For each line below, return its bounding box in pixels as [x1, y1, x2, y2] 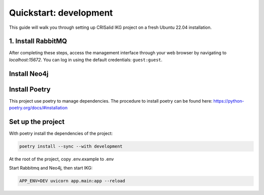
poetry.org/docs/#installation [9, 105, 68, 111]
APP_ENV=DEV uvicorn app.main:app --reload [19, 178, 126, 184]
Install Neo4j [9, 69, 49, 78]
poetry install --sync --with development [19, 144, 123, 149]
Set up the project [9, 117, 65, 126]
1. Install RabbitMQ [9, 37, 67, 45]
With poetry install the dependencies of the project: [9, 130, 113, 136]
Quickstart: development [9, 7, 113, 18]
